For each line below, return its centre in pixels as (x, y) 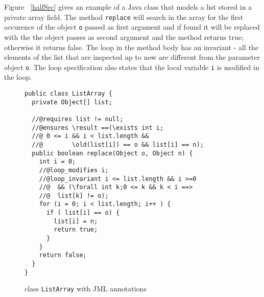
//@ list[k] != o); (74, 196)
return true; (76, 230)
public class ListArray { (68, 93)
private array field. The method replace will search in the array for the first (124, 17)
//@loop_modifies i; (74, 170)
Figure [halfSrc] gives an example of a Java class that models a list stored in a (128, 7)
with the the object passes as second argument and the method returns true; (124, 37)
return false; (63, 255)
